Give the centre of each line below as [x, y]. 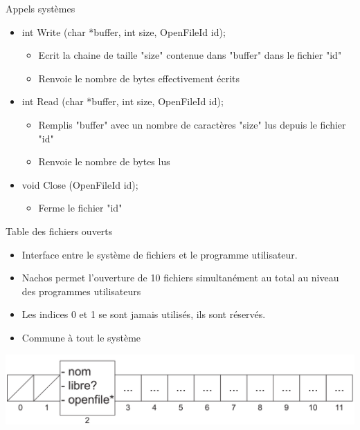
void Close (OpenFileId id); [80, 184]
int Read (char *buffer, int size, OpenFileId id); [123, 101]
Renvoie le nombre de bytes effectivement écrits [139, 78]
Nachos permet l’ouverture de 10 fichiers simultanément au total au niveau [180, 278]
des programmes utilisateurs [81, 291]
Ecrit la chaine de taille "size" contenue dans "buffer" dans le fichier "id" [190, 55]
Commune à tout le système [81, 337]
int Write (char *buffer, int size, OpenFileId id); [124, 31]
